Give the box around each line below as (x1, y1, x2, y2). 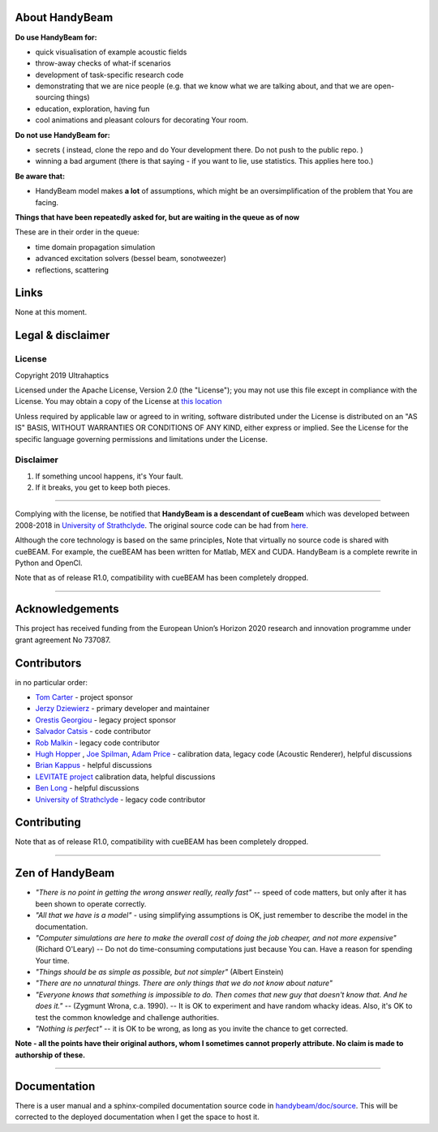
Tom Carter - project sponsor (35, 692, 134, 702)
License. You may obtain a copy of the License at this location (15, 397, 222, 406)
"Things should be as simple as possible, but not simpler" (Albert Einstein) (35, 967, 284, 977)
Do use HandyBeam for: (15, 32, 97, 42)
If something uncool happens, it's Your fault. (35, 471, 183, 481)
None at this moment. (15, 307, 88, 317)
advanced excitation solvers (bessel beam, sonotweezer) (35, 254, 227, 264)
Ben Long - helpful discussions (35, 783, 140, 793)
